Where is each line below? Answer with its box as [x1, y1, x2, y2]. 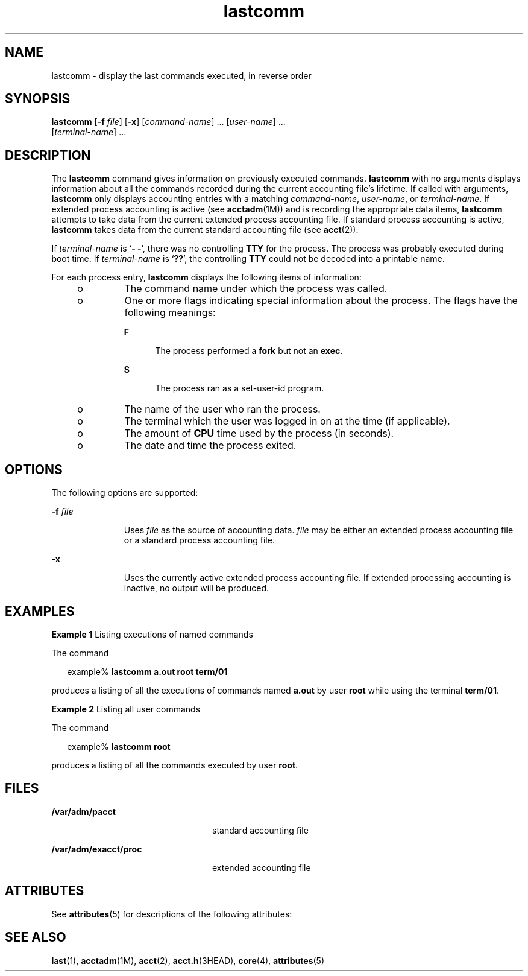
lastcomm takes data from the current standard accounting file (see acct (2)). [51, 224, 359, 235]
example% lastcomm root [67, 741, 171, 752]
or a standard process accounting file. [124, 535, 275, 546]
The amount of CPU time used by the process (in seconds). [124, 427, 394, 440]
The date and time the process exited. [124, 439, 297, 452]
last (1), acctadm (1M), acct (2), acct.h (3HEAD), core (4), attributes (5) [51, 955, 325, 966]
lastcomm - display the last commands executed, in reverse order [51, 70, 312, 81]
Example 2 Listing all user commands [51, 703, 201, 714]
